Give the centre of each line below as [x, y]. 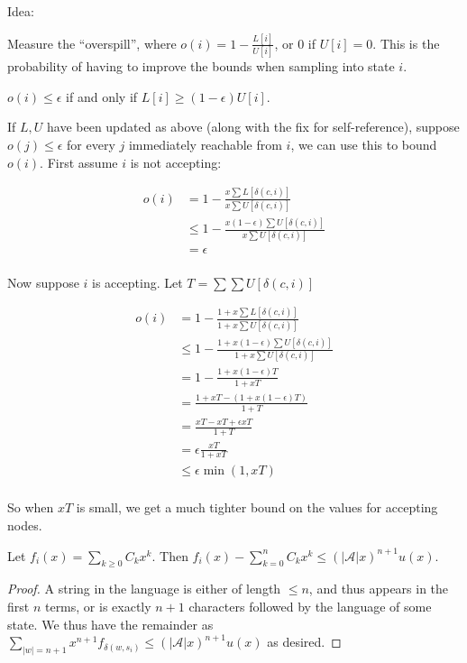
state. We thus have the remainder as [110, 624]
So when [31, 507]
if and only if [102, 96]
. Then [170, 555]
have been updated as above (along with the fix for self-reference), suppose [253, 127]
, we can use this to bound [364, 144]
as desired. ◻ [304, 642]
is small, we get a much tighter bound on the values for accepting [257, 507]
